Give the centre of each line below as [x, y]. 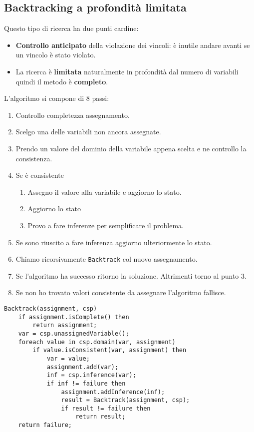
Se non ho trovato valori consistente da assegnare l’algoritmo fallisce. [121, 292]
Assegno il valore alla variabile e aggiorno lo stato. [105, 192]
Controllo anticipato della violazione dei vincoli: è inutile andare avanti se [133, 45]
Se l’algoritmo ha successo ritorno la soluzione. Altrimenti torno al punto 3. [131, 275]
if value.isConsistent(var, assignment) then [110, 350]
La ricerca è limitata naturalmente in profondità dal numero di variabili [127, 71]
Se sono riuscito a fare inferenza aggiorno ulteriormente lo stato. [114, 242]
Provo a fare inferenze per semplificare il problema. [106, 225]
